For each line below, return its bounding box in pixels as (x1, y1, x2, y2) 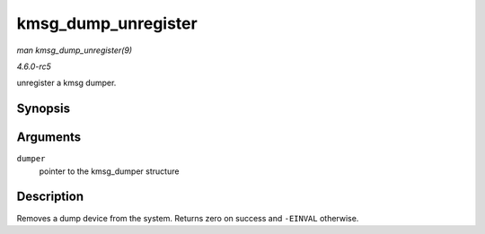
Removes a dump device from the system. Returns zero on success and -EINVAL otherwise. (16, 212, 359, 223)
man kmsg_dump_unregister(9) (16, 45, 133, 56)
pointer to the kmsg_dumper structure (39, 166, 180, 177)
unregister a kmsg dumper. (16, 77, 117, 89)
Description (16, 189, 84, 204)
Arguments (16, 130, 82, 145)
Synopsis (16, 101, 71, 117)
